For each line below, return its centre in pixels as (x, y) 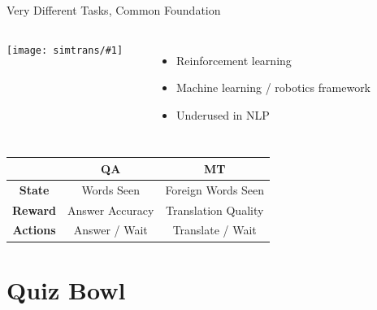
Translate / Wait (214, 230)
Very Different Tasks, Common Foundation (114, 10)
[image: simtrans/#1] (65, 50)
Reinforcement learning (234, 60)
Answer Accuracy (111, 210)
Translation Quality (215, 210)
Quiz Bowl (66, 289)
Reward (35, 210)
